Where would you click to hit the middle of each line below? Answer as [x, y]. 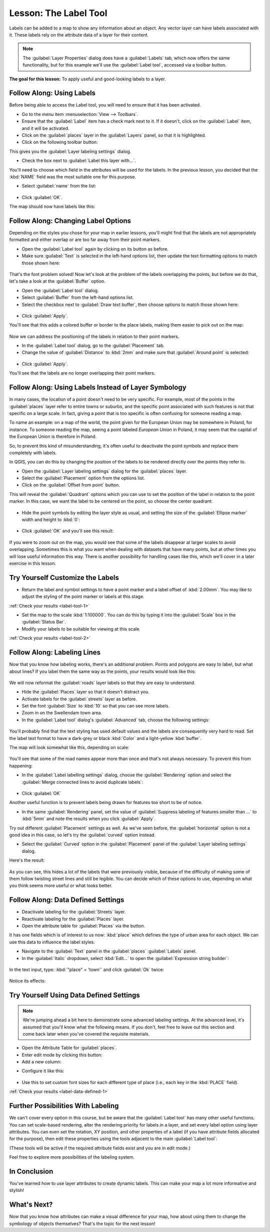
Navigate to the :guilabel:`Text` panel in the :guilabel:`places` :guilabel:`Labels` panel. [109, 951]
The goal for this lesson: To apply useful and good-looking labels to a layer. [87, 79]
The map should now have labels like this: [52, 206]
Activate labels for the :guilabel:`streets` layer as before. [79, 699]
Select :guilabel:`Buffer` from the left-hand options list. [78, 297]
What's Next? [31, 1205]
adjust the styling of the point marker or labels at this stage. [83, 596]
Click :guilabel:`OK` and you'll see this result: [68, 531]
